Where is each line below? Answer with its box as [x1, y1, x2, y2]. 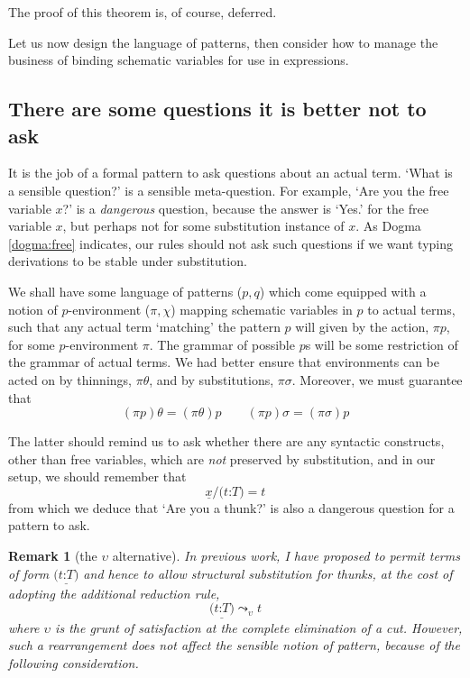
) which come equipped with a [259, 281, 427, 300]
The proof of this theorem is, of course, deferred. [8, 3, 277, 21]
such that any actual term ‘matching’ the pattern [8, 317, 281, 336]
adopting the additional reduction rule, [8, 583, 220, 602]
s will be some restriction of [305, 334, 458, 353]
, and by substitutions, [149, 370, 274, 389]
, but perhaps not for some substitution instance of [62, 216, 345, 235]
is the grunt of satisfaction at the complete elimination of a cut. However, [55, 618, 463, 637]
